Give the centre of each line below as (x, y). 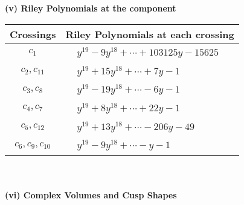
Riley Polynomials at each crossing (150, 34)
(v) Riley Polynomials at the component (91, 8)
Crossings (33, 34)
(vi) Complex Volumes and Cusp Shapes (91, 194)
